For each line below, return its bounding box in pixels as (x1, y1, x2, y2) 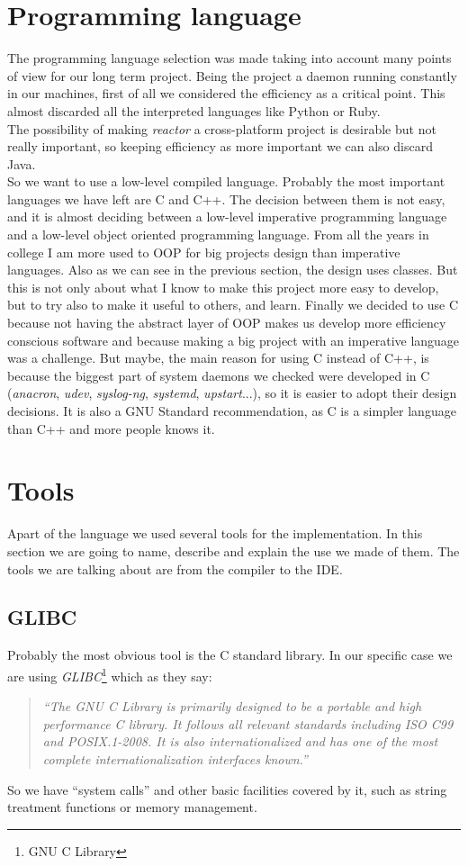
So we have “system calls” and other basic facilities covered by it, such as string (7, 780, 447, 798)
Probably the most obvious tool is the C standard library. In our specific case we (7, 645, 453, 664)
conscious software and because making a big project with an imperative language (7, 330, 460, 349)
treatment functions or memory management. (7, 798, 257, 816)
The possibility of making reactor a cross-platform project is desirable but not (7, 119, 436, 138)
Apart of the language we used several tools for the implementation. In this (7, 524, 423, 543)
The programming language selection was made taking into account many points (7, 49, 452, 68)
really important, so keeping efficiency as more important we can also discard (7, 137, 433, 156)
